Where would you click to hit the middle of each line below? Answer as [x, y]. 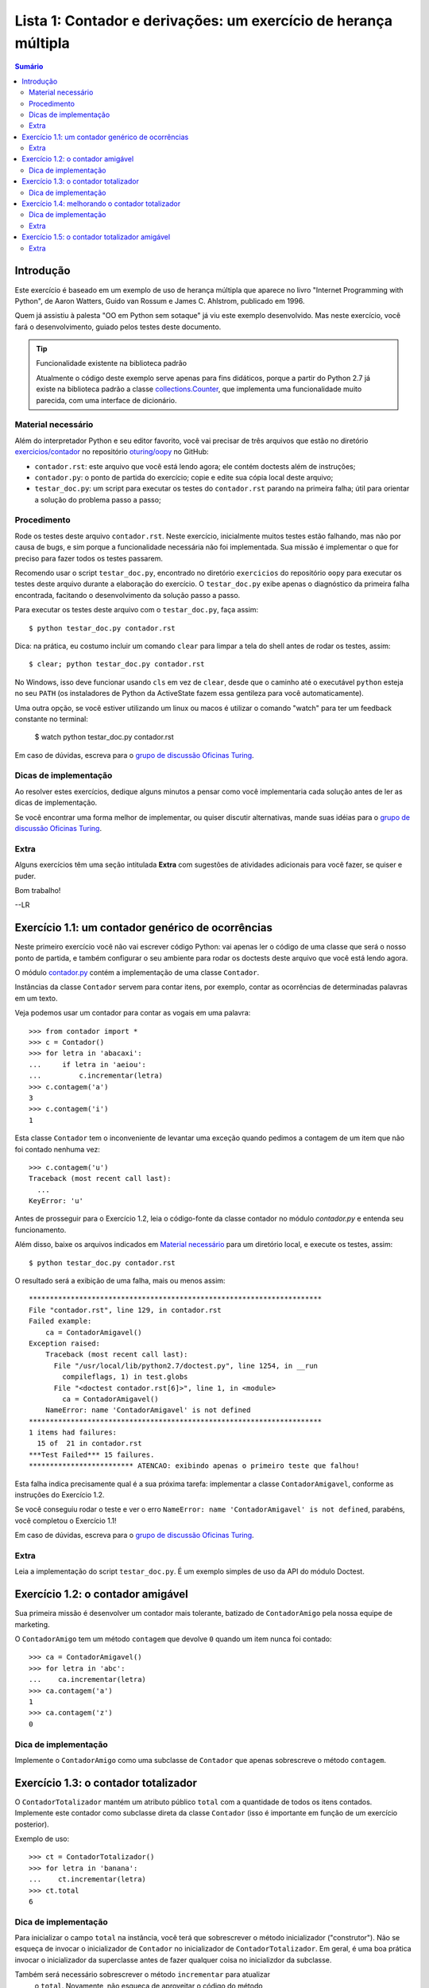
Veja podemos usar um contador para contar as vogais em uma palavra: [133, 1013]
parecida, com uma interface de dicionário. [106, 400]
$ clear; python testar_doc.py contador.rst [117, 664]
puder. [25, 876]
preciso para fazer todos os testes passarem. [89, 558]
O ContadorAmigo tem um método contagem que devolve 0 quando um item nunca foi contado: [173, 1639]
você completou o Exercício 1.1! [66, 1520]
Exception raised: [65, 1343]
